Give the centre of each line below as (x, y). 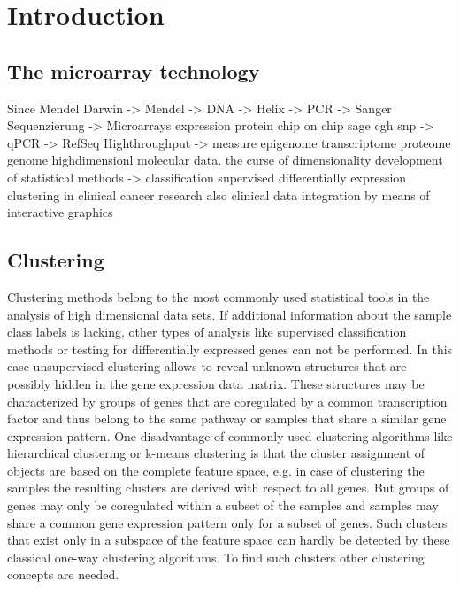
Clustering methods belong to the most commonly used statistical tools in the (218, 296)
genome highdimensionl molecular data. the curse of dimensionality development (225, 160)
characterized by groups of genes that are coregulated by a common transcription (227, 401)
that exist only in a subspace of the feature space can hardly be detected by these (229, 540)
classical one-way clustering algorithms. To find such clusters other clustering (216, 557)
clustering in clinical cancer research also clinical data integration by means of (218, 194)
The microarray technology (134, 70)
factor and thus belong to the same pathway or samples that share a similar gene (227, 418)
